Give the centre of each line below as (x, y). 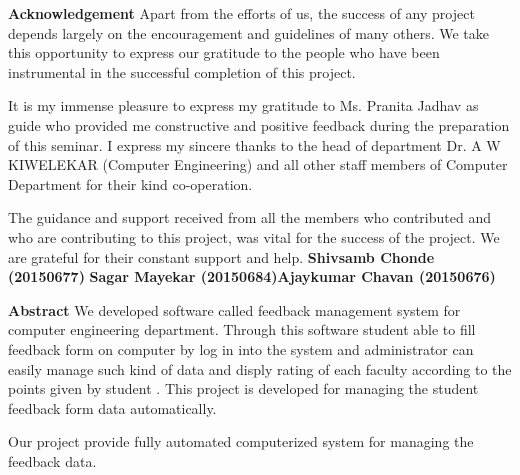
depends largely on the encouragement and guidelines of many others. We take (249, 32)
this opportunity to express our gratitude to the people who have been (224, 52)
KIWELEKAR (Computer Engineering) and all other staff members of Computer (258, 164)
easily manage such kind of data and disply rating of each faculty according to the (260, 368)
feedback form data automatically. (112, 407)
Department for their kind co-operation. (130, 183)
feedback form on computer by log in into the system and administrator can (241, 348)
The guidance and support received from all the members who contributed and (249, 217)
